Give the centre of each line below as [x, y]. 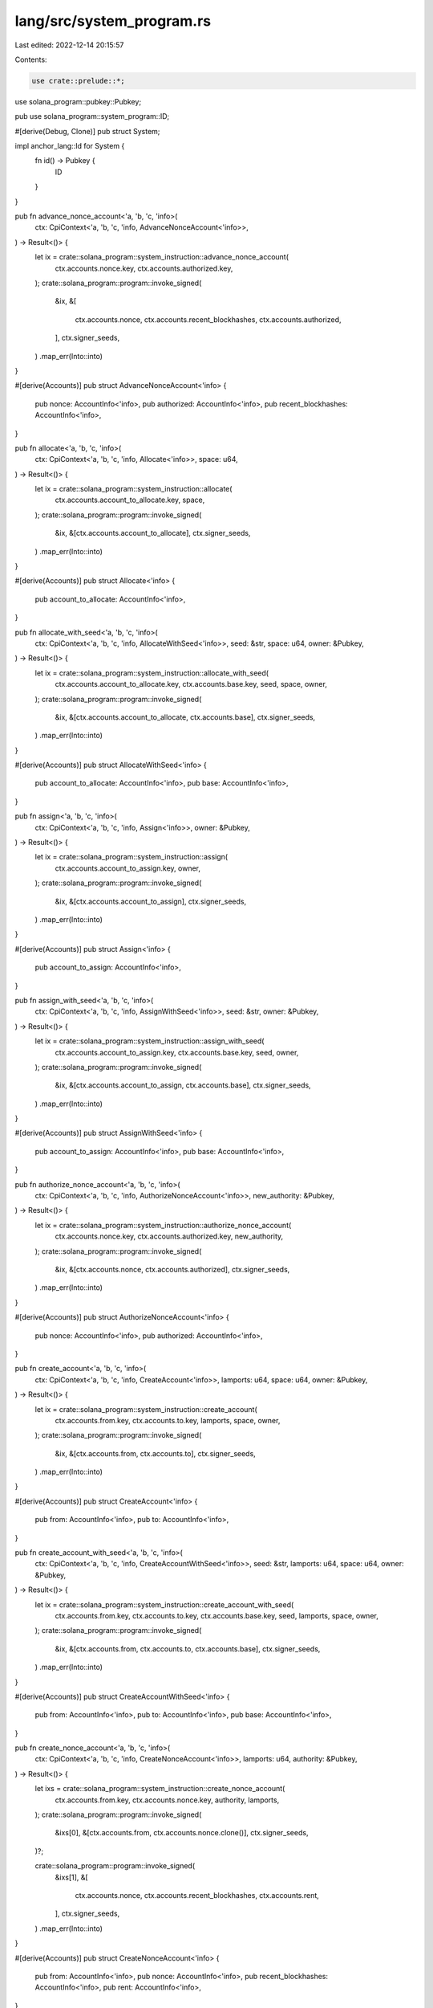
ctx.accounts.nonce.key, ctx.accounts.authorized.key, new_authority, [169, 1236]
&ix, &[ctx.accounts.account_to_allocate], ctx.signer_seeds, [153, 533]
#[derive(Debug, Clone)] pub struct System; [87, 131]
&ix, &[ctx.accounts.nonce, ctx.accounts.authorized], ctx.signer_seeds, [172, 1269]
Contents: [31, 59]
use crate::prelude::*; [79, 81]
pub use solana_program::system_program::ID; [92, 116]
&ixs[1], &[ [71, 1877]
